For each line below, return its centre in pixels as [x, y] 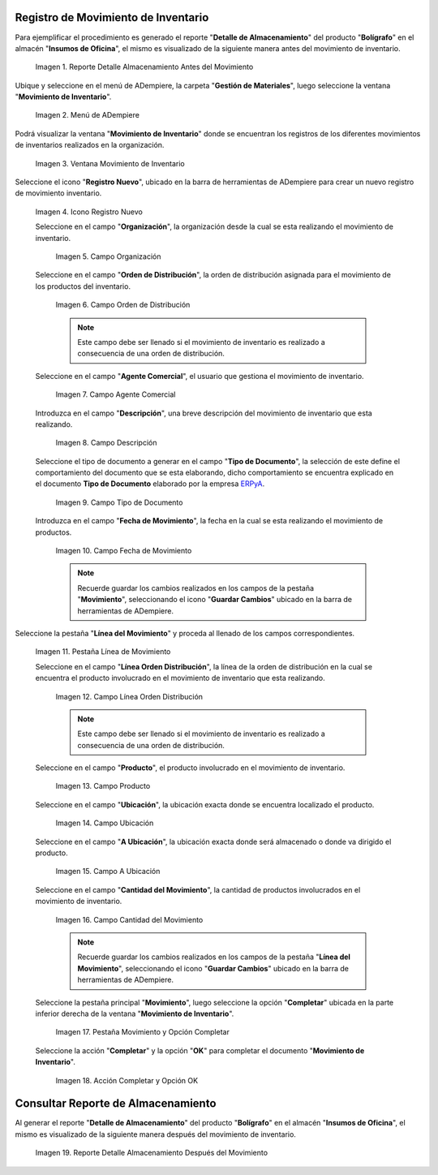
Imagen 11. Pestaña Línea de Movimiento [103, 652]
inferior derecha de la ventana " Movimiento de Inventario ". [135, 1014]
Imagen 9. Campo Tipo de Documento [119, 502]
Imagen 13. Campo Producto [103, 786]
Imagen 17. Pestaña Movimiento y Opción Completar [143, 1032]
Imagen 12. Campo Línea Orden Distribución [129, 696]
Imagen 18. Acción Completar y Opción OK [127, 1080]
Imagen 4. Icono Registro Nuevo [89, 212]
